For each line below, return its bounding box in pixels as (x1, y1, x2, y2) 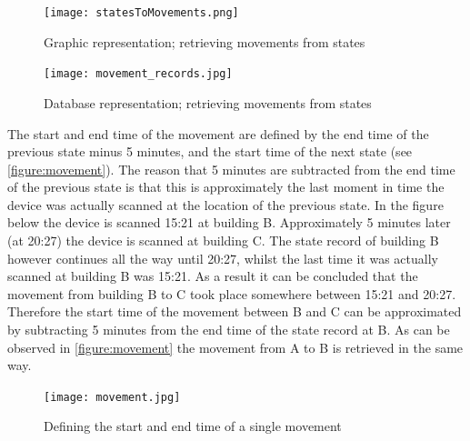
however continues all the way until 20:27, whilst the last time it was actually (7, 248, 438, 267)
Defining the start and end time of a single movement (44, 416, 342, 436)
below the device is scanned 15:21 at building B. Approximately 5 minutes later (7, 213, 451, 232)
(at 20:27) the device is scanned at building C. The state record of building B (7, 231, 439, 250)
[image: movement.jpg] (44, 390, 181, 404)
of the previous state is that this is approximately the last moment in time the (7, 177, 445, 196)
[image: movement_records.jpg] (44, 67, 233, 81)
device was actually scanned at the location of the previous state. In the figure (7, 195, 444, 214)
